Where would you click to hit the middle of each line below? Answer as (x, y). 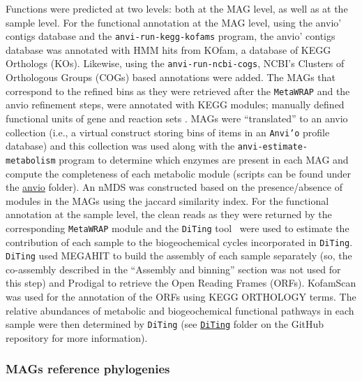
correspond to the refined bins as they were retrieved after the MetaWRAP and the (178, 91)
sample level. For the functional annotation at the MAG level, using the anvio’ (174, 22)
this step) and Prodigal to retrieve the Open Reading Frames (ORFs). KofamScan (181, 283)
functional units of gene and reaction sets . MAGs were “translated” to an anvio (177, 118)
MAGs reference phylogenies (88, 369)
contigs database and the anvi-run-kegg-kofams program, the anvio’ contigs (171, 36)
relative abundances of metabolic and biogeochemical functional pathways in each (180, 310)
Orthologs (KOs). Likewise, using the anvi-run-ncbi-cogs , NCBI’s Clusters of (175, 63)
